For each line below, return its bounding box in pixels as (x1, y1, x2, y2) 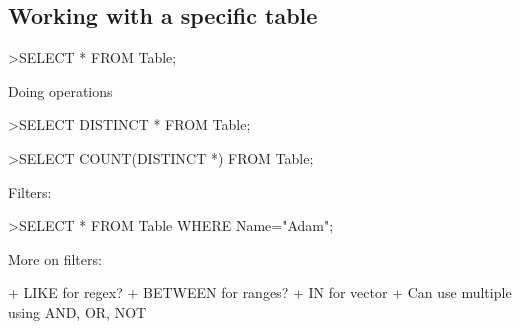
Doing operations (8, 80, 113, 101)
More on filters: (8, 248, 102, 269)
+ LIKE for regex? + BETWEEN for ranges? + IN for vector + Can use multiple (8, 282, 512, 303)
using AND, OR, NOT (8, 301, 147, 322)
